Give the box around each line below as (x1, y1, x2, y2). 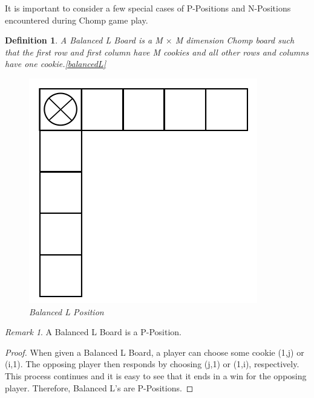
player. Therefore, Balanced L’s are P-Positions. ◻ (5, 381, 194, 394)
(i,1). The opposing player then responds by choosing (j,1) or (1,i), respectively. (5, 358, 299, 370)
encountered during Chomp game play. (5, 13, 148, 26)
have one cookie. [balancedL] (5, 57, 106, 70)
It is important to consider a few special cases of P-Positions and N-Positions (5, 2, 291, 14)
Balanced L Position (29, 305, 104, 318)
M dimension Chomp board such (175, 34, 295, 47)
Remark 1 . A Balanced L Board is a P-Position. (5, 326, 182, 338)
